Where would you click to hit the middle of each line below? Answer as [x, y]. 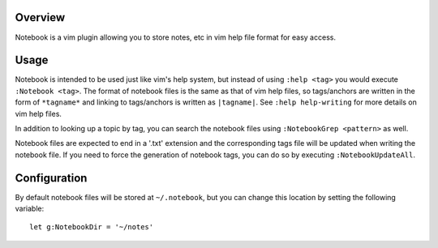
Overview [40, 17]
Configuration [51, 178]
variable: [30, 209]
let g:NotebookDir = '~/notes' [92, 227]
